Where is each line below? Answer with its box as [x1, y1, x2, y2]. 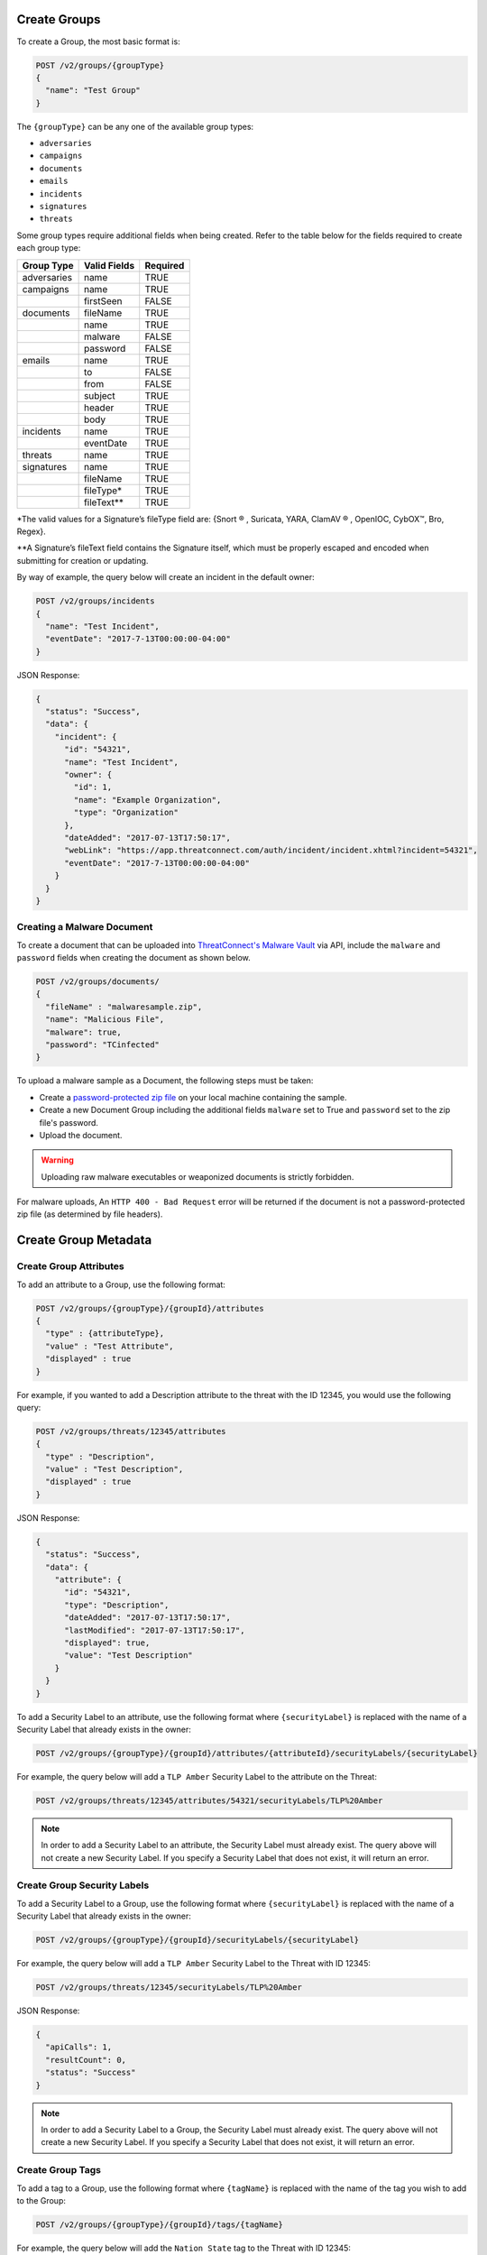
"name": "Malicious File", [45, 1015, 165, 1025]
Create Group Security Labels [16, 1879, 150, 1891]
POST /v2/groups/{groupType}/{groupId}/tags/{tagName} [35, 2219, 283, 2230]
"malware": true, [45, 1026, 122, 1037]
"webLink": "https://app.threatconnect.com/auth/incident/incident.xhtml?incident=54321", [64, 845, 478, 856]
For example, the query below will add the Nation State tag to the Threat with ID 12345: [16, 2242, 352, 2253]
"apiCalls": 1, [45, 2042, 113, 2052]
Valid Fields [83, 259, 135, 272]
